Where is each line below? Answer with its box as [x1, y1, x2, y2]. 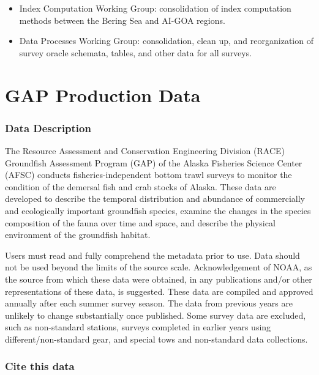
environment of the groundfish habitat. [5, 228, 151, 241]
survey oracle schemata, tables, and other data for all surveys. [19, 46, 252, 59]
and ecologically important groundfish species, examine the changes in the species [5, 204, 311, 217]
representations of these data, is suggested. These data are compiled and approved [5, 284, 313, 297]
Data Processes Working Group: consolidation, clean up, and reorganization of [19, 34, 313, 47]
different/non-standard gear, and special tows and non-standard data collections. [5, 332, 308, 345]
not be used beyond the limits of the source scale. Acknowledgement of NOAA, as [5, 261, 312, 273]
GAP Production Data [5, 82, 201, 107]
